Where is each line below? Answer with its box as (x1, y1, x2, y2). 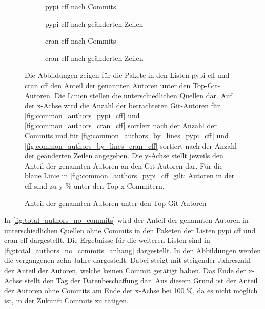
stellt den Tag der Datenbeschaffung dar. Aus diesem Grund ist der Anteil (25, 275, 258, 285)
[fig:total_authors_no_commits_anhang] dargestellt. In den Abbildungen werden (4, 244, 261, 255)
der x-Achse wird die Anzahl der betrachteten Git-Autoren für (25, 100, 220, 111)
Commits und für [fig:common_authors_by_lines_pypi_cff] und (25, 130, 229, 140)
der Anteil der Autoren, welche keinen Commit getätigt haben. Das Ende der (4, 265, 246, 276)
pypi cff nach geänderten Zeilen (45, 18, 144, 29)
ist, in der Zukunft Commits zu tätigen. (4, 295, 129, 305)
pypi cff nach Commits (45, 1, 116, 11)
